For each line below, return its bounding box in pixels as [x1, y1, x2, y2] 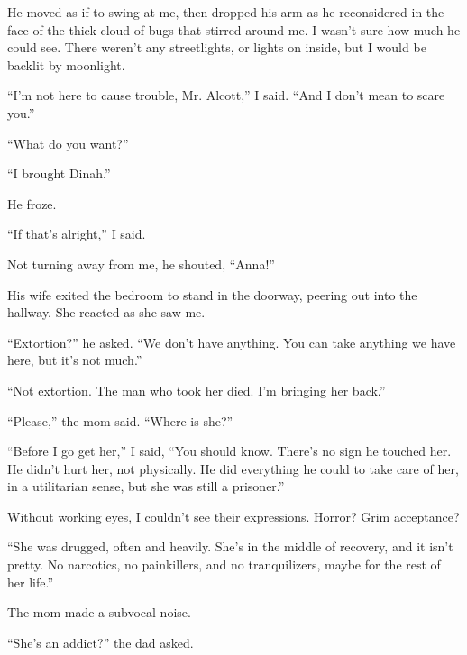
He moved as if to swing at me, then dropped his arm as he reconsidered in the [7, 3, 444, 21]
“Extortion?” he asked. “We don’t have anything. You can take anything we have [7, 332, 456, 351]
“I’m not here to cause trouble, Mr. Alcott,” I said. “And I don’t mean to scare [7, 86, 445, 105]
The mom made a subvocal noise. [7, 603, 191, 622]
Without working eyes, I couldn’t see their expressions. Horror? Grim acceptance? [7, 506, 460, 525]
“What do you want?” [7, 133, 129, 152]
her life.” [7, 572, 53, 591]
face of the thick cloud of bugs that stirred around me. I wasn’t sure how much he [7, 20, 461, 39]
